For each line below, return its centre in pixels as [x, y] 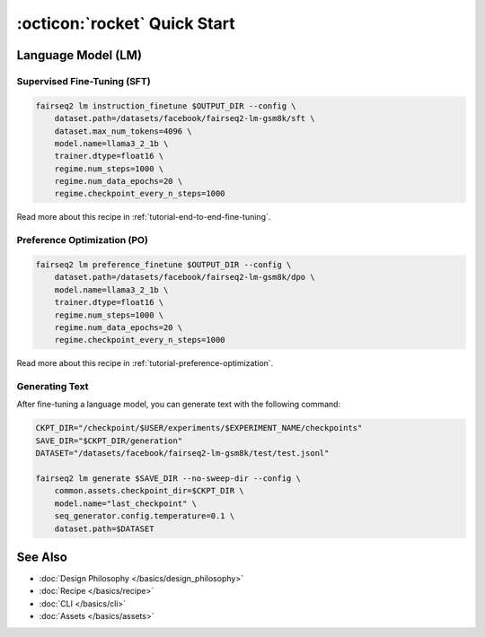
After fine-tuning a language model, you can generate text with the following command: [179, 405]
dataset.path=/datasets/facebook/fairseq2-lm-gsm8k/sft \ [185, 118]
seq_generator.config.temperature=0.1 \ [145, 516]
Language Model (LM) [79, 55]
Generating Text [53, 387]
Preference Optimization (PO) [82, 240]
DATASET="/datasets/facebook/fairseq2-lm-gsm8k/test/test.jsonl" [182, 454]
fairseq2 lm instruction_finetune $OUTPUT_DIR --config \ [166, 106]
